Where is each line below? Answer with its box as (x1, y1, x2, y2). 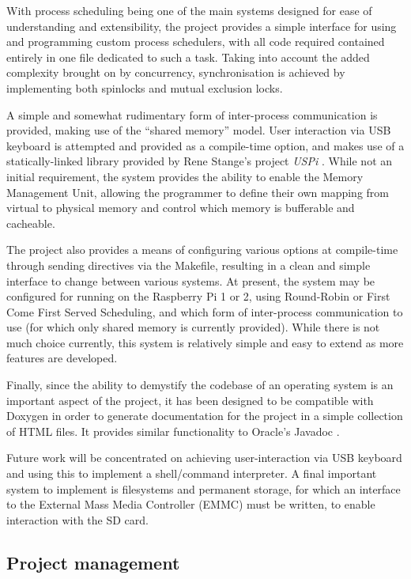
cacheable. (6, 214, 55, 231)
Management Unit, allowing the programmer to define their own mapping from (6, 184, 389, 200)
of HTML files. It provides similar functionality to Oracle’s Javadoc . (6, 422, 340, 439)
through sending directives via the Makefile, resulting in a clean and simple (6, 256, 371, 273)
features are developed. (6, 350, 118, 366)
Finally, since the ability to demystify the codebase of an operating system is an (6, 377, 394, 393)
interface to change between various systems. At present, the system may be (6, 272, 375, 289)
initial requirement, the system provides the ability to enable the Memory (6, 168, 364, 184)
